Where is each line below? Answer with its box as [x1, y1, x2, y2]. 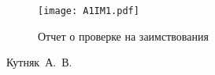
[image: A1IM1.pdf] [38, 5, 139, 16]
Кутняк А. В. [6, 54, 72, 70]
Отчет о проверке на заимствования [38, 27, 209, 44]
